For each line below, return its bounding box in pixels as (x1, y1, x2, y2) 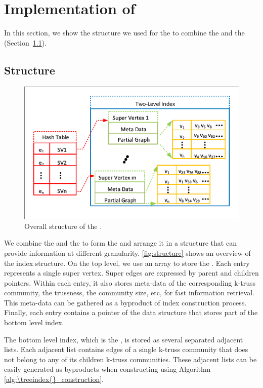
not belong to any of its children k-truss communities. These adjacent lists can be (4, 354, 257, 364)
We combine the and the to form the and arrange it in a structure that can (4, 238, 237, 248)
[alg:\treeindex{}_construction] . (4, 374, 104, 384)
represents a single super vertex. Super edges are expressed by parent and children (4, 267, 259, 278)
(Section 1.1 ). (4, 37, 47, 48)
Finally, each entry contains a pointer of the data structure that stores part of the (4, 307, 258, 318)
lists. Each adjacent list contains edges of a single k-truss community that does (4, 344, 248, 355)
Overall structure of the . (24, 220, 102, 231)
